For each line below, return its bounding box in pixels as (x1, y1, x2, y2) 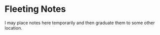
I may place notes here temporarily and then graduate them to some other (4, 20, 155, 26)
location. (4, 25, 23, 31)
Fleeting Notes (4, 3, 66, 15)
